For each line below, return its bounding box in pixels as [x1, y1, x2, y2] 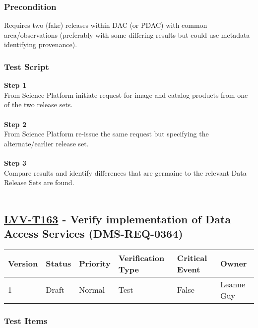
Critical [177, 252, 207, 263]
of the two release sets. [4, 99, 73, 110]
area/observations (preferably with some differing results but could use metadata [4, 29, 250, 40]
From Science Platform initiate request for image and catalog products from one [4, 89, 248, 100]
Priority [79, 258, 111, 269]
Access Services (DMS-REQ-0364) [4, 226, 183, 241]
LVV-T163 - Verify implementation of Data [4, 211, 231, 226]
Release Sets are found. [4, 177, 74, 188]
